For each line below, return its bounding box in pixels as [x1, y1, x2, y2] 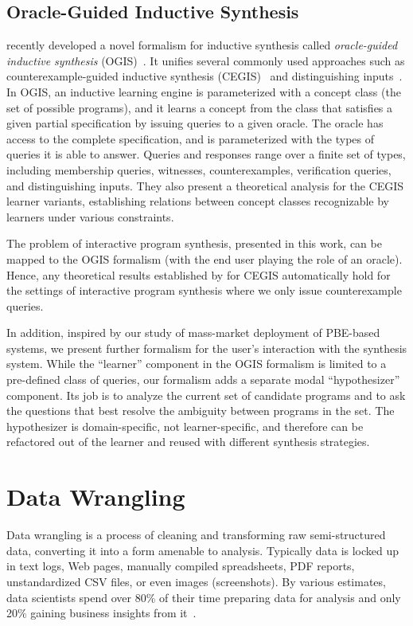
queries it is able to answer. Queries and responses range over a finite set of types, [6, 146, 406, 162]
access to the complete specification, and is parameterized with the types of [6, 130, 375, 147]
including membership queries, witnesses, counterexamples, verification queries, [6, 161, 392, 178]
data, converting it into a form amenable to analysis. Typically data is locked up [6, 542, 399, 558]
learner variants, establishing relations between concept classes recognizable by [6, 193, 389, 209]
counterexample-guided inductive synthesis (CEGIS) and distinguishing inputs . [6, 68, 403, 84]
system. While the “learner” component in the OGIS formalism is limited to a [6, 355, 387, 372]
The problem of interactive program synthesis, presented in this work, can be [6, 235, 382, 252]
